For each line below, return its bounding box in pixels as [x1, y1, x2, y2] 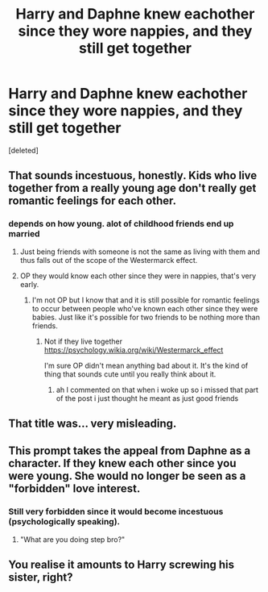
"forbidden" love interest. [8, 482, 141, 496]
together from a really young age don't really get [8, 181, 257, 195]
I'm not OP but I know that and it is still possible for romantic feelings [31, 295, 260, 305]
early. [19, 279, 39, 289]
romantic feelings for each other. [8, 194, 177, 208]
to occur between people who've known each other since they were [31, 303, 258, 313]
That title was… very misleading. [8, 417, 177, 431]
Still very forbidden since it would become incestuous [8, 506, 224, 517]
